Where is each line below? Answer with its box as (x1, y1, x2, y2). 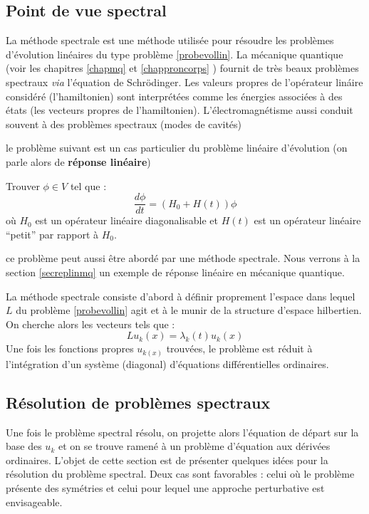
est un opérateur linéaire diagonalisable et (35, 213, 219, 228)
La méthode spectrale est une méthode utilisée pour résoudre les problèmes (6, 33, 334, 48)
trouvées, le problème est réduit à (166, 341, 313, 356)
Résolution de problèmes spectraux (6, 391, 271, 413)
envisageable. (6, 494, 63, 509)
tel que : (70, 178, 107, 193)
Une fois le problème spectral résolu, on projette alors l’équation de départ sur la (6, 424, 359, 439)
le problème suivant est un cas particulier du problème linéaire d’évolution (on (6, 140, 348, 155)
